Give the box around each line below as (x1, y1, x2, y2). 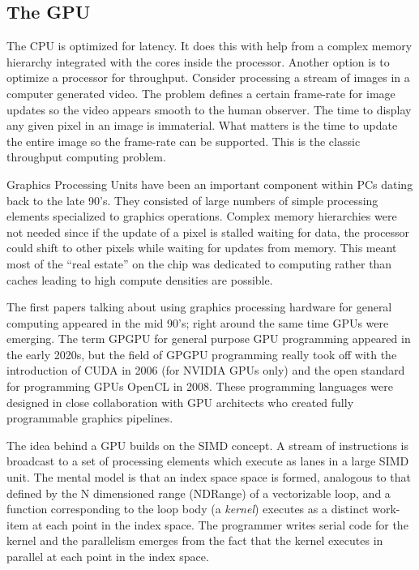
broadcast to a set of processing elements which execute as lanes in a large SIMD (6, 452, 409, 469)
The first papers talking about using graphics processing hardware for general (6, 298, 392, 315)
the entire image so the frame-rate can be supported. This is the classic (6, 132, 361, 149)
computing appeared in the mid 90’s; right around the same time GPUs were (6, 314, 389, 331)
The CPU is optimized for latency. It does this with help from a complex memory (6, 37, 413, 54)
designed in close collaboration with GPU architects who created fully (6, 393, 354, 410)
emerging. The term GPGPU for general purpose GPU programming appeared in (6, 330, 411, 347)
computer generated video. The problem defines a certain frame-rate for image (6, 84, 395, 101)
